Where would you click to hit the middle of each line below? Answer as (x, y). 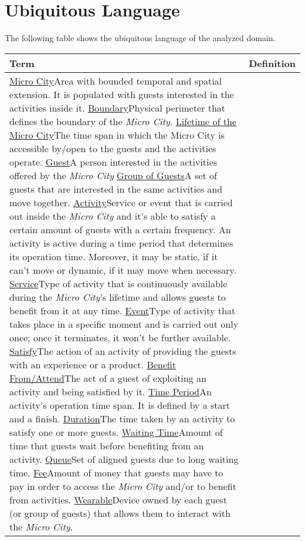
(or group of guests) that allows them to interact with (120, 513)
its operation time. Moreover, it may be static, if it (114, 256)
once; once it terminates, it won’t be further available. (120, 337)
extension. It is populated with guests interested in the (122, 94)
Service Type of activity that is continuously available (118, 283)
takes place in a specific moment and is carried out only (124, 324)
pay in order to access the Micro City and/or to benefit (123, 486)
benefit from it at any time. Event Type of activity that (123, 310)
